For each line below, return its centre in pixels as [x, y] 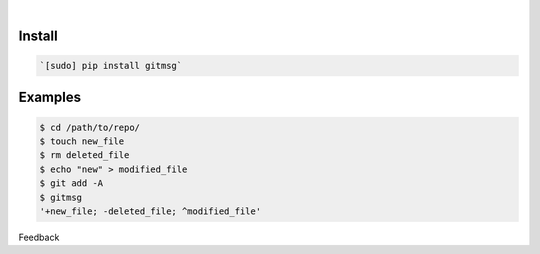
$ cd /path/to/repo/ [89, 127]
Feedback [39, 237]
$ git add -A [71, 183]
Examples [50, 97]
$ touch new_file [82, 141]
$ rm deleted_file [84, 155]
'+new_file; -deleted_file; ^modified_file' [150, 211]
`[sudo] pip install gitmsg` [111, 65]
